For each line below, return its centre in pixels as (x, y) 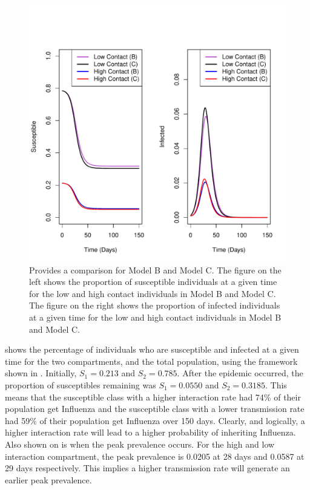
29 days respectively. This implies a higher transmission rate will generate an (147, 468)
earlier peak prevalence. (48, 479)
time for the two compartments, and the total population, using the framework (151, 361)
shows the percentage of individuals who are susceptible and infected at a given (152, 349)
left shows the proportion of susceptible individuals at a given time (153, 282)
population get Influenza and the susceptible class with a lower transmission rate (155, 409)
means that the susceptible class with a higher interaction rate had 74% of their (153, 397)
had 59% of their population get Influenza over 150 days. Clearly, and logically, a (155, 420)
